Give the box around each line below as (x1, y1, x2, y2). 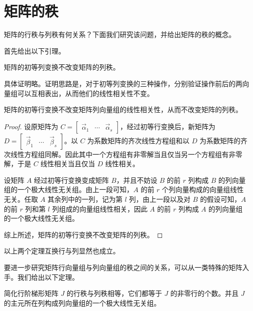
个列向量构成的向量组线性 (162, 184, 244, 194)
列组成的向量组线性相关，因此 (52, 203, 148, 214)
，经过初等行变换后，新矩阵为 (120, 121, 216, 131)
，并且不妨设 (116, 175, 158, 185)
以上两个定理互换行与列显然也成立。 (4, 246, 120, 256)
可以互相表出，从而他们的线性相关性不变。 (17, 88, 154, 98)
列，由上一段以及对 (129, 194, 191, 204)
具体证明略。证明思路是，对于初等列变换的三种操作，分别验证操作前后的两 (4, 78, 242, 88)
